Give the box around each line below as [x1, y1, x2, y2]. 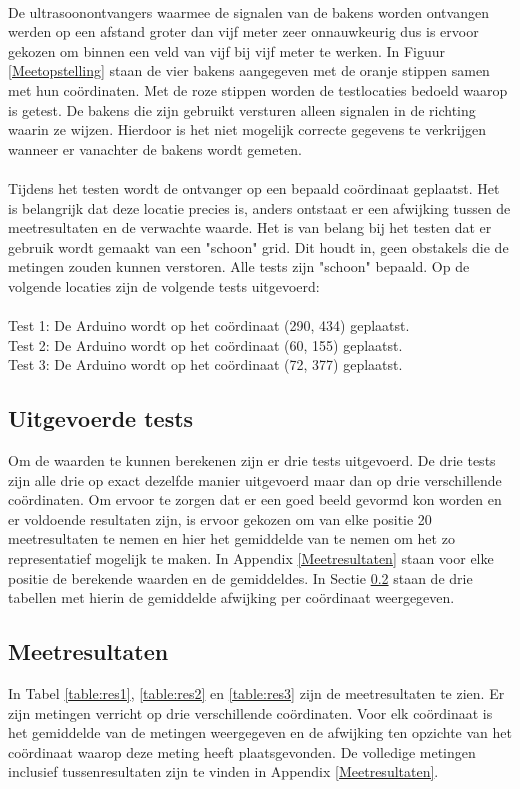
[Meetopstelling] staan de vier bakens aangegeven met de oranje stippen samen [8, 60, 490, 81]
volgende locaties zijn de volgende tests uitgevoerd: [8, 275, 320, 296]
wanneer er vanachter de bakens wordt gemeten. [8, 138, 302, 159]
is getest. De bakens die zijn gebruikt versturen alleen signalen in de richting [8, 99, 476, 120]
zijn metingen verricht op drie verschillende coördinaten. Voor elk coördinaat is [8, 702, 493, 723]
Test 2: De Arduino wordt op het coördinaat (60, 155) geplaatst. [8, 334, 403, 355]
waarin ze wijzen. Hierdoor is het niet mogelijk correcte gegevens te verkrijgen [8, 119, 486, 140]
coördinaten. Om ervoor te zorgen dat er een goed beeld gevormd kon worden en [8, 489, 502, 510]
